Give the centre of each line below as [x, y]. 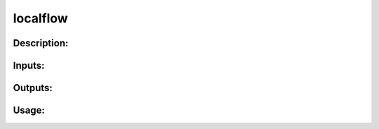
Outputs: [33, 88]
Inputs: [29, 66]
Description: [41, 43]
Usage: [29, 110]
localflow [40, 18]
